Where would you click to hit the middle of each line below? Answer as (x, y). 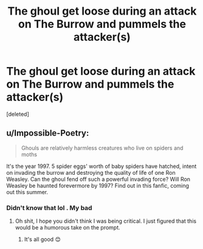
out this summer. (27, 192)
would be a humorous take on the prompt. (67, 228)
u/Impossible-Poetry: (48, 133)
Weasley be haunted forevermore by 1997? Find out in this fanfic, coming (98, 185)
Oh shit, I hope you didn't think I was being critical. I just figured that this (105, 221)
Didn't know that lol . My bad (49, 208)
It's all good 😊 (42, 239)
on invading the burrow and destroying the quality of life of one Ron (91, 172)
